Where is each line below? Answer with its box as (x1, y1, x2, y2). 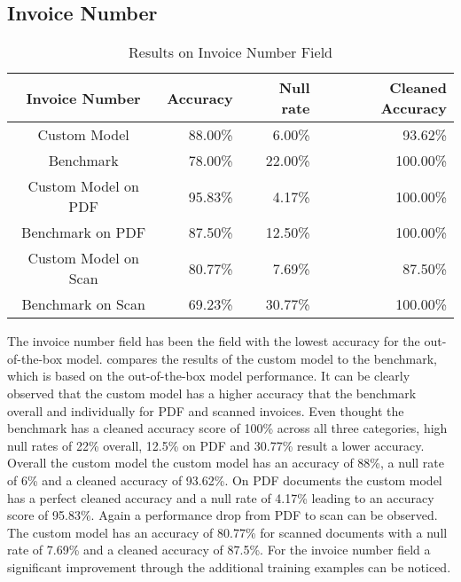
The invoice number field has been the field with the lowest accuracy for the (7, 332, 420, 350)
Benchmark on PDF (21, 222, 146, 243)
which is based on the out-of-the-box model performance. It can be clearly (7, 366, 410, 385)
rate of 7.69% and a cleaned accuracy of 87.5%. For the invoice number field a (7, 540, 431, 559)
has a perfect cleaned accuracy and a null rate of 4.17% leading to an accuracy (7, 488, 434, 507)
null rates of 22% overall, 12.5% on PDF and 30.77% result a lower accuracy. (7, 436, 425, 454)
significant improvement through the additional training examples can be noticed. (7, 557, 451, 576)
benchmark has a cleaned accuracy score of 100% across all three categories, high (7, 419, 448, 437)
